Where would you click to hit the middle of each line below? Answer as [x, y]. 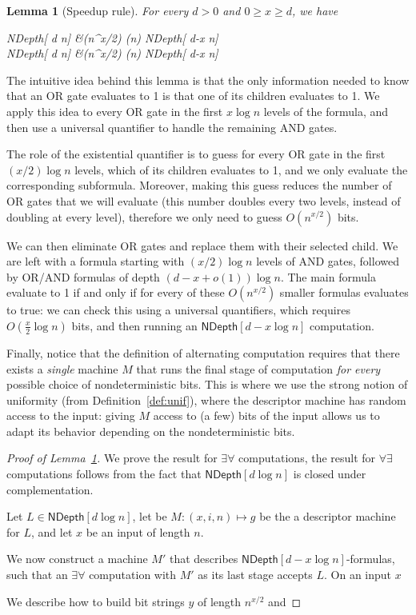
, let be [150, 516]
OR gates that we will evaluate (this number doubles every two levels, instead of [204, 200]
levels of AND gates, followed [328, 261]
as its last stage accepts [255, 575]
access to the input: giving [71, 415]
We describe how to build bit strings [96, 601]
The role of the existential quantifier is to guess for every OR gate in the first [196, 154]
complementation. [50, 489]
